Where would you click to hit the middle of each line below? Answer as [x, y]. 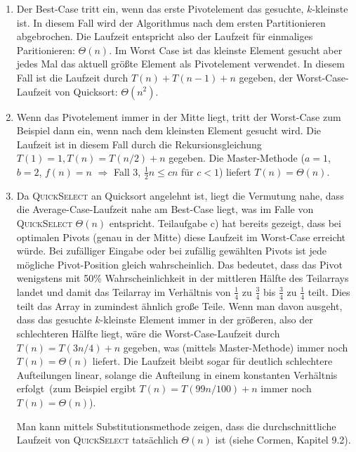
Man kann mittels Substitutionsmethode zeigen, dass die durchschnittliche [176, 426]
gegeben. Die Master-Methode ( [237, 158]
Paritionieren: [46, 50]
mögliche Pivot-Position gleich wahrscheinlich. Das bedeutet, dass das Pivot [179, 264]
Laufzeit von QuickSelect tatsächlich [97, 440]
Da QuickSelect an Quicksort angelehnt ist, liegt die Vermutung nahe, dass [180, 195]
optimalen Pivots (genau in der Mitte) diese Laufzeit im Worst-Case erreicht [181, 237]
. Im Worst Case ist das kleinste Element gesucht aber [226, 50]
